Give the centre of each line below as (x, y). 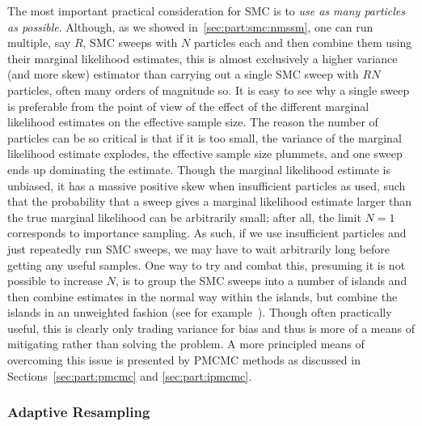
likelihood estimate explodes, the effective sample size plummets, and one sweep (205, 153)
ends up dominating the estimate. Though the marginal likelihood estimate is (199, 169)
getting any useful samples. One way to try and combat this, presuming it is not (207, 264)
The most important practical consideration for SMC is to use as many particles (207, 11)
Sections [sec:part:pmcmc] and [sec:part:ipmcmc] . (130, 375)
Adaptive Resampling (79, 412)
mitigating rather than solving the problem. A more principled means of (186, 344)
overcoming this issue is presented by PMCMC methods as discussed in (184, 360)
